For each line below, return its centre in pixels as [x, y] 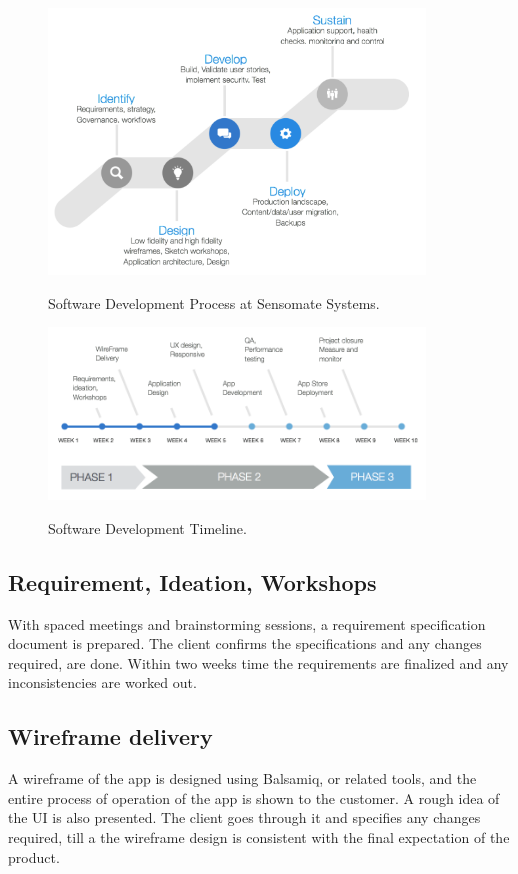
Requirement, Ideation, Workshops [192, 581]
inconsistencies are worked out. [102, 682]
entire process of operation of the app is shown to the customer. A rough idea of [254, 797]
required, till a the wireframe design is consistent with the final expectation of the [259, 837]
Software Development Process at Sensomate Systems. [214, 302]
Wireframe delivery [110, 736]
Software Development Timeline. [147, 527]
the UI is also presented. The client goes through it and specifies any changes [244, 817]
